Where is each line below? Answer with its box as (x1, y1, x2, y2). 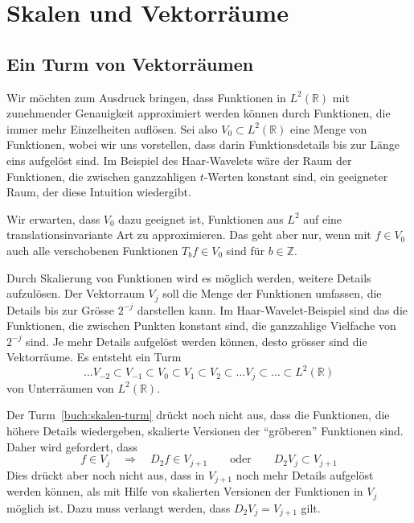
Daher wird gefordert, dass (6, 438, 138, 455)
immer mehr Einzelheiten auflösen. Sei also (6, 120, 218, 137)
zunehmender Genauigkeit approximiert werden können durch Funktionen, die (6, 105, 391, 121)
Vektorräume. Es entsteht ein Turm (6, 348, 182, 365)
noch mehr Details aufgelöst (236, 466, 374, 483)
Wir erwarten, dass (6, 210, 100, 227)
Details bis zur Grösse (6, 301, 115, 318)
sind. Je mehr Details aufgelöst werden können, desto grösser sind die (26, 332, 367, 349)
